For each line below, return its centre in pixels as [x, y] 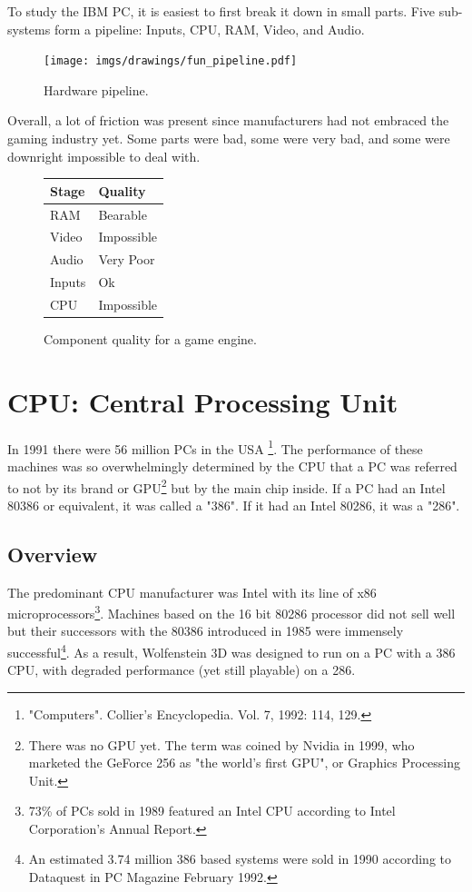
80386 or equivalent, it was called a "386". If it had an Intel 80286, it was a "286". [234, 505]
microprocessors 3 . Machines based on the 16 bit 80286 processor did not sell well [231, 612]
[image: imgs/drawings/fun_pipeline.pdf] [171, 61]
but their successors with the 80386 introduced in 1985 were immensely [206, 631]
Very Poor [127, 259]
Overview [53, 554]
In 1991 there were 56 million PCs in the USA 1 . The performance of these [215, 447]
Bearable [123, 214]
